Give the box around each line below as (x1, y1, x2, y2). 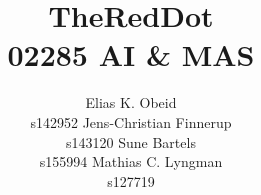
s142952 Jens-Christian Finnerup (30, 111, 232, 132)
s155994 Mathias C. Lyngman (39, 151, 223, 172)
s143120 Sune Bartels (66, 131, 196, 152)
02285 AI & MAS (7, 34, 255, 75)
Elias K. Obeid (85, 92, 177, 113)
